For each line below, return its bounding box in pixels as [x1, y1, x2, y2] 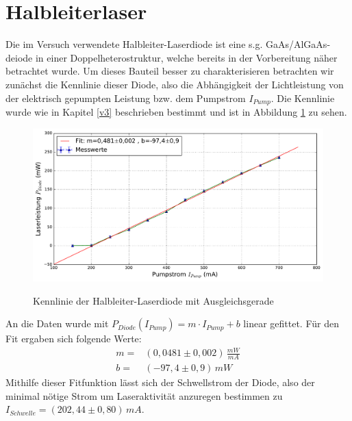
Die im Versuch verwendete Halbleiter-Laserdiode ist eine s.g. [5, 37, 263, 51]
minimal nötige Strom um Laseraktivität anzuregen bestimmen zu [5, 388, 283, 403]
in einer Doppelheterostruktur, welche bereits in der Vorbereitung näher [35, 50, 338, 64]
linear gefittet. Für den [243, 316, 339, 331]
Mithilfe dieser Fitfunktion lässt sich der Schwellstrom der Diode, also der [5, 375, 315, 390]
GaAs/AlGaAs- [265, 37, 331, 51]
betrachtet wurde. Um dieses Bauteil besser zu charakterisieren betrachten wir [5, 64, 334, 78]
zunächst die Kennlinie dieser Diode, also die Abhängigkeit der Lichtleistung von [5, 77, 344, 91]
